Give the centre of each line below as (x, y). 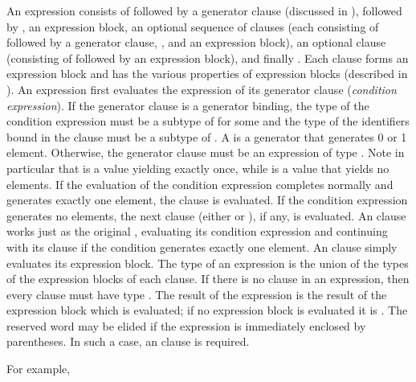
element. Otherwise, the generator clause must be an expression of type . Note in (206, 152)
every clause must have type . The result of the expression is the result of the (197, 294)
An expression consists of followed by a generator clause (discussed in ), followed (204, 10)
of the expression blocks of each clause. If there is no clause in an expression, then (208, 279)
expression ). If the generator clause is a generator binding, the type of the (188, 105)
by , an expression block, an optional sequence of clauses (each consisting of (193, 26)
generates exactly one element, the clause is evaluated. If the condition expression (207, 200)
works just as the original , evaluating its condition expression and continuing (197, 231)
